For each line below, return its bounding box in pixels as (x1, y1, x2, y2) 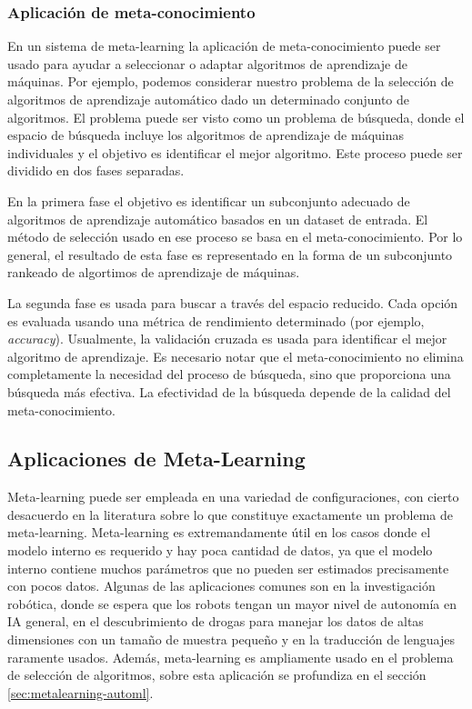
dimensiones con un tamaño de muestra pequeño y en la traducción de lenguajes (7, 630, 455, 649)
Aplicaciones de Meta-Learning (7, 444, 306, 473)
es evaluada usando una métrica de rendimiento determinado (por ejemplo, (7, 311, 425, 330)
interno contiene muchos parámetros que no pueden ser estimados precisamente (7, 558, 449, 577)
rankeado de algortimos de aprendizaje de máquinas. (7, 263, 300, 282)
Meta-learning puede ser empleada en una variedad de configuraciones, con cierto (7, 487, 459, 506)
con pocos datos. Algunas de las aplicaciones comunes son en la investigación (7, 576, 436, 595)
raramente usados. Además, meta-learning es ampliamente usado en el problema (7, 647, 454, 666)
